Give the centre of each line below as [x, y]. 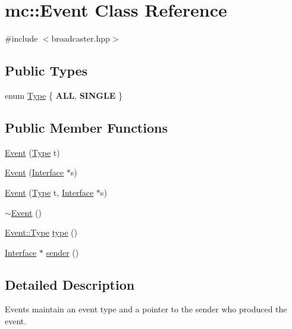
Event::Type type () [41, 232]
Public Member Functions [86, 127]
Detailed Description [70, 284]
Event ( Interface [34, 172]
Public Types [46, 70]
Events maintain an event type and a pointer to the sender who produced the [146, 309]
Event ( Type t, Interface [49, 192]
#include [21, 38]
